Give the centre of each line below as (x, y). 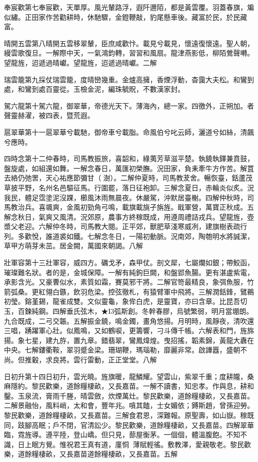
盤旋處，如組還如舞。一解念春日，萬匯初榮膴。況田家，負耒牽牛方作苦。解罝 (129, 168)
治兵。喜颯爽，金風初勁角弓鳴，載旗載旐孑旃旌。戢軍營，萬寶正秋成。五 (136, 207)
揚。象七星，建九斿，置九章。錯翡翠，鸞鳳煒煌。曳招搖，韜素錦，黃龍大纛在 (129, 340)
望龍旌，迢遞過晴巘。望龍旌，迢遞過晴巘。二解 (80, 62)
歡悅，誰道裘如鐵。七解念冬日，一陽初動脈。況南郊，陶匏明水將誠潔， (139, 236)
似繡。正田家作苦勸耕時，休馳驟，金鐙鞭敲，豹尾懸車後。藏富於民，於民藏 (126, 17)
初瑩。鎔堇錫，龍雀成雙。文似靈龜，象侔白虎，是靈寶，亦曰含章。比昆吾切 (126, 301)
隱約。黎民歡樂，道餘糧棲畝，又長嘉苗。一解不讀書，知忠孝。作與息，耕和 (132, 386)
